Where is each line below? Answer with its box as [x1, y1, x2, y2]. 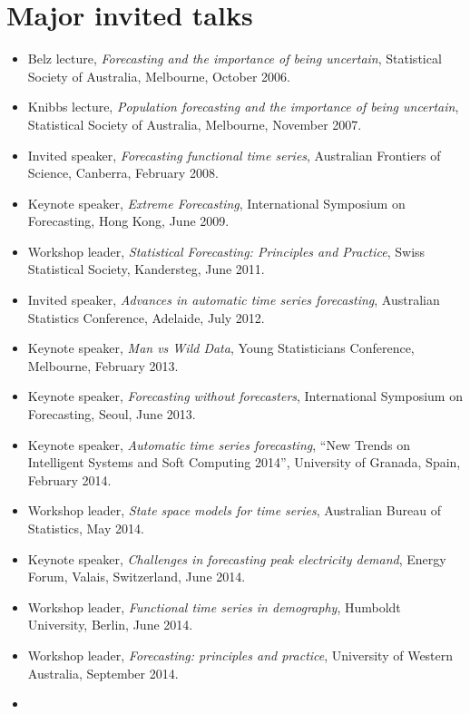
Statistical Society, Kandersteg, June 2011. [27, 259, 265, 279]
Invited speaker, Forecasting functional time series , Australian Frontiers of [27, 145, 441, 164]
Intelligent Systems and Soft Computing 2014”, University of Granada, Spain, [27, 453, 461, 472]
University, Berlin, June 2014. [27, 615, 193, 634]
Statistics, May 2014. [27, 519, 144, 537]
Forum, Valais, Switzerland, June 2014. [27, 567, 246, 586]
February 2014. [27, 470, 112, 489]
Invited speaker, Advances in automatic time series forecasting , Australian [27, 290, 440, 309]
